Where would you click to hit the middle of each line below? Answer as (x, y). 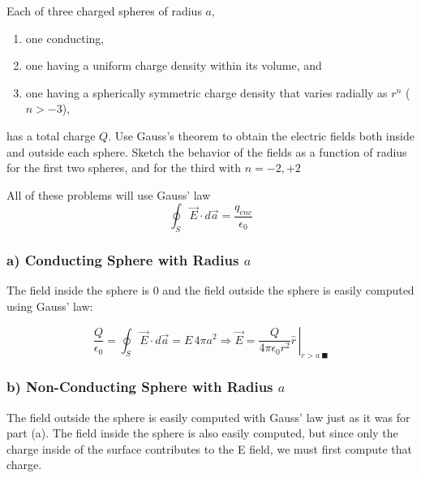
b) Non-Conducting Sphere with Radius (140, 387)
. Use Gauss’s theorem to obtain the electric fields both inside (261, 135)
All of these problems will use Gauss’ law (109, 194)
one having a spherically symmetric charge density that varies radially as (206, 92)
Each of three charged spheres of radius (104, 11)
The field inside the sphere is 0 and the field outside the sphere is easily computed (210, 290)
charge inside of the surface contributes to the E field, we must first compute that (210, 448)
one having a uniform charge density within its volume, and (174, 65)
